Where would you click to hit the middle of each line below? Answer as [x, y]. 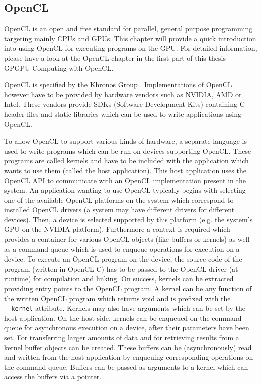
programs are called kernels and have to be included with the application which [126, 160]
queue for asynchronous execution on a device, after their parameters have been [127, 328]
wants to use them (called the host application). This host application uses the [125, 170]
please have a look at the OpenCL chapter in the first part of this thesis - [117, 57]
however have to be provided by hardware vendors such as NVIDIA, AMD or [123, 94]
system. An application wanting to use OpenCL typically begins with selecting [125, 190]
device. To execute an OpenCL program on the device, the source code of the [123, 259]
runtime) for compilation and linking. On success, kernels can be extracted [119, 278]
